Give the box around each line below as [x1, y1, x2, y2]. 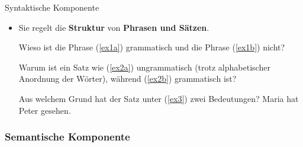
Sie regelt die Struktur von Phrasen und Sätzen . [18, 21, 209, 33]
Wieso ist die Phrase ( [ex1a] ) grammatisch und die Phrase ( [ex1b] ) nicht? [18, 41, 285, 53]
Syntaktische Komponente [5, 1, 99, 13]
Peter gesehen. [18, 104, 71, 116]
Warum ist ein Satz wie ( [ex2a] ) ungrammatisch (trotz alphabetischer [18, 60, 270, 73]
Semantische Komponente [5, 129, 130, 144]
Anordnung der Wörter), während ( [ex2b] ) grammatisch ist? [18, 72, 237, 85]
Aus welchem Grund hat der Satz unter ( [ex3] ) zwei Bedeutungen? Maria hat [18, 92, 299, 104]
